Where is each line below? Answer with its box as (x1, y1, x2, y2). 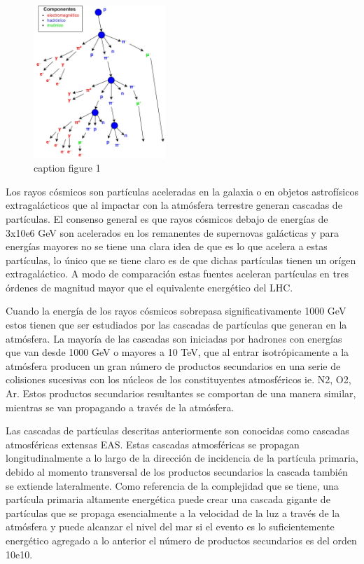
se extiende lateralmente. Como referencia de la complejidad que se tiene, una (6, 478, 339, 493)
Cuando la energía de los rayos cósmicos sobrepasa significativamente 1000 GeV (6, 303, 346, 318)
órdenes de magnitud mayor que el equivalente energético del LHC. (6, 280, 293, 294)
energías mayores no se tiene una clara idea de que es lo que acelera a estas (6, 239, 328, 254)
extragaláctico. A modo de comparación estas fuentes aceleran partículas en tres (6, 266, 349, 281)
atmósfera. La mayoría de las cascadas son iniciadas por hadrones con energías (6, 331, 342, 345)
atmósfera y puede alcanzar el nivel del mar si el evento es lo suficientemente (6, 519, 335, 534)
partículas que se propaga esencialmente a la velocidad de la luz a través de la (6, 505, 340, 520)
